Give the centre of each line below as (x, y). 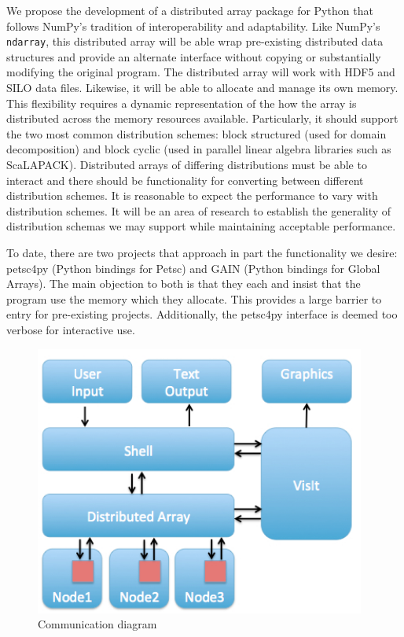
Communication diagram (97, 624)
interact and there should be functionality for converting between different (185, 180)
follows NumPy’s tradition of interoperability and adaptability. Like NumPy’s (193, 26)
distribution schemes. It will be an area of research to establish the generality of (199, 210)
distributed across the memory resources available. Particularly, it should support (202, 118)
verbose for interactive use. (71, 329)
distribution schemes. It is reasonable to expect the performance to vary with (192, 195)
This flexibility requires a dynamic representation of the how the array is (182, 103)
